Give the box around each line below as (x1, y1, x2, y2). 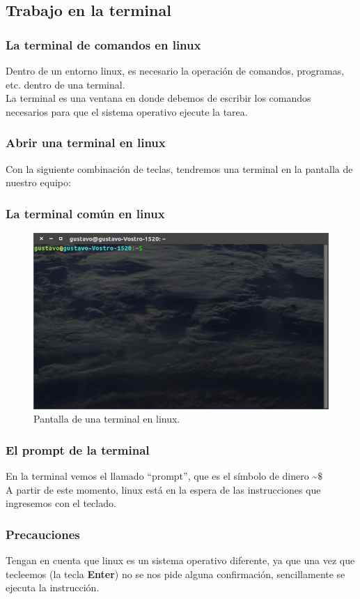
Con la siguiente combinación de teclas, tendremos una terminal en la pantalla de (6, 161, 353, 176)
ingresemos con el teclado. (6, 496, 116, 510)
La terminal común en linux (6, 204, 165, 222)
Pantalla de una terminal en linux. (33, 411, 180, 426)
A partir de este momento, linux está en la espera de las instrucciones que (6, 482, 321, 496)
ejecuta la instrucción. (6, 580, 100, 595)
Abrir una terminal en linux (6, 134, 166, 151)
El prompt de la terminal (6, 441, 150, 458)
